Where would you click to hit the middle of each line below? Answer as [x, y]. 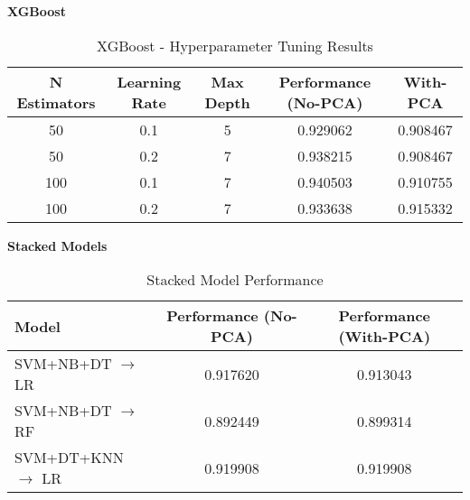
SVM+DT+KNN [69, 458]
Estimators [56, 102]
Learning [149, 81]
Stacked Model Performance [235, 280]
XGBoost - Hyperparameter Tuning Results [235, 45]
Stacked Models [57, 245]
